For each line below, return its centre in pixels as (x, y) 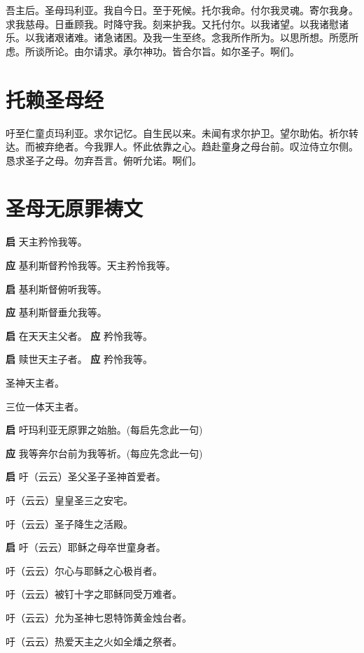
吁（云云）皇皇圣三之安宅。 (69, 500)
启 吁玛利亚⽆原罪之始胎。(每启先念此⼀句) (104, 430)
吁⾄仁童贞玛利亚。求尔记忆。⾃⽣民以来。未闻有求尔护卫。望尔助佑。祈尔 (177, 132)
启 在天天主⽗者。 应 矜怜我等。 (79, 335)
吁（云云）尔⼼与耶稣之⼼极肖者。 (84, 570)
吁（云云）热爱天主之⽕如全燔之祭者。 (94, 641)
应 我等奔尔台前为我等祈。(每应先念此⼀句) (104, 453)
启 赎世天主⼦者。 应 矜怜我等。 (79, 359)
